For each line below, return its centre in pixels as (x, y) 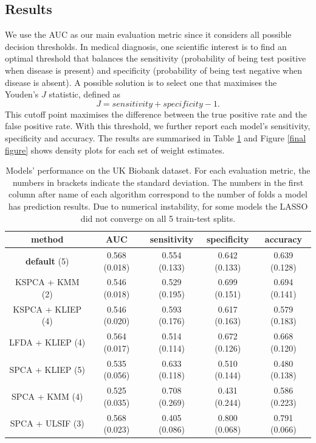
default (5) (47, 260)
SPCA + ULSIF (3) (47, 423)
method (47, 239)
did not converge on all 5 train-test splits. (158, 218)
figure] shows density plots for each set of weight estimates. (115, 150)
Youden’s (22, 94)
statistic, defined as (85, 94)
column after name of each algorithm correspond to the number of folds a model (158, 194)
